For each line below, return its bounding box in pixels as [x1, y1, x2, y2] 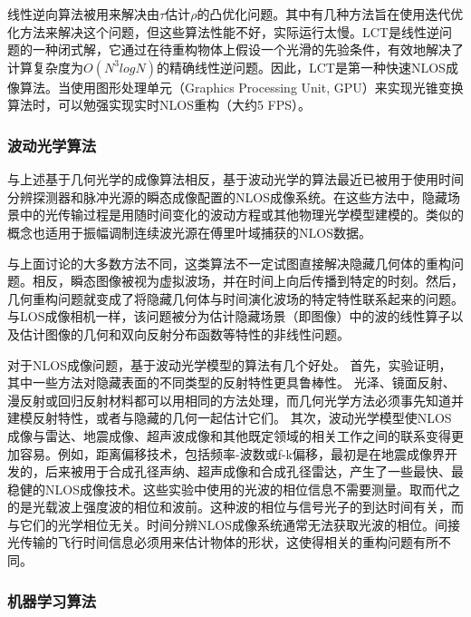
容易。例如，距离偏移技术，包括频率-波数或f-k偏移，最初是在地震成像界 [19, 444, 445, 463]
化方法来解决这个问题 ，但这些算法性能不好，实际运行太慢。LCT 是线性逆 [7, 22, 439, 41]
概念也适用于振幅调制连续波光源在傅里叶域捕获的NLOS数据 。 [7, 222, 371, 241]
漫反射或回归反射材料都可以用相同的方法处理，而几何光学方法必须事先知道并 [7, 390, 464, 409]
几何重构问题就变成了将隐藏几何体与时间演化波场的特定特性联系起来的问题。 [7, 289, 464, 308]
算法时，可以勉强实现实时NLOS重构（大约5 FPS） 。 [7, 95, 312, 114]
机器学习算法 [7, 589, 97, 612]
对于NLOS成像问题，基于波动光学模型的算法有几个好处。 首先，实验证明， [7, 355, 452, 374]
